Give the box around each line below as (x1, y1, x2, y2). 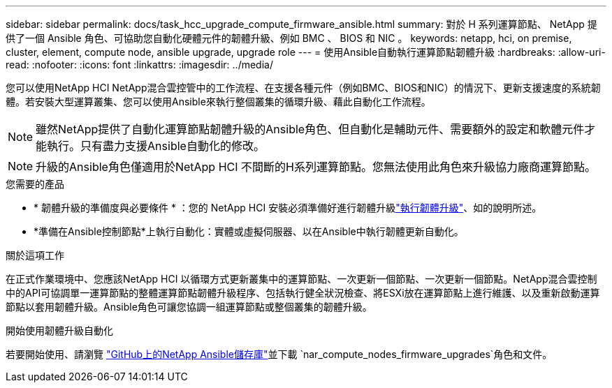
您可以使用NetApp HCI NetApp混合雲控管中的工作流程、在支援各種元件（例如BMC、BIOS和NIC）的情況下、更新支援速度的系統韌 (6, 82, 601, 94)
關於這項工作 (6, 249, 64, 261)
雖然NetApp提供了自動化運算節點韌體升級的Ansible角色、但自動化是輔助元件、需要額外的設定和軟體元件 (36, 122, 585, 136)
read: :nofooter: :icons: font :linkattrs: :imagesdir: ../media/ (6, 59, 273, 70)
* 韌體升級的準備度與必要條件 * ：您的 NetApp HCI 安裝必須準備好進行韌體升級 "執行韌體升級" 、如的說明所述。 (34, 202, 542, 214)
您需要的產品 (6, 178, 64, 190)
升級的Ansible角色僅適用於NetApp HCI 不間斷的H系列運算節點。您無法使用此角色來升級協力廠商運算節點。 (36, 160, 596, 174)
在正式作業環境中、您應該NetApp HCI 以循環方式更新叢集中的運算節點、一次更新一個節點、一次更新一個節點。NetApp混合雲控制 (6, 273, 597, 285)
